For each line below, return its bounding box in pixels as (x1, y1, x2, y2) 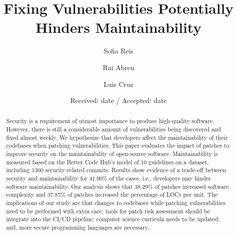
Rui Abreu (102, 62, 135, 72)
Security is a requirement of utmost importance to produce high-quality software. (6, 117, 214, 125)
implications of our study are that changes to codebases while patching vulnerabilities (6, 199, 226, 207)
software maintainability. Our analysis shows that (6, 182, 133, 190)
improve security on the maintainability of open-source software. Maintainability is (6, 150, 218, 158)
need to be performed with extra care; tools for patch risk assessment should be (6, 207, 210, 215)
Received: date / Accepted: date (70, 95, 167, 105)
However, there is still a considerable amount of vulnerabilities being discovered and (6, 125, 221, 133)
